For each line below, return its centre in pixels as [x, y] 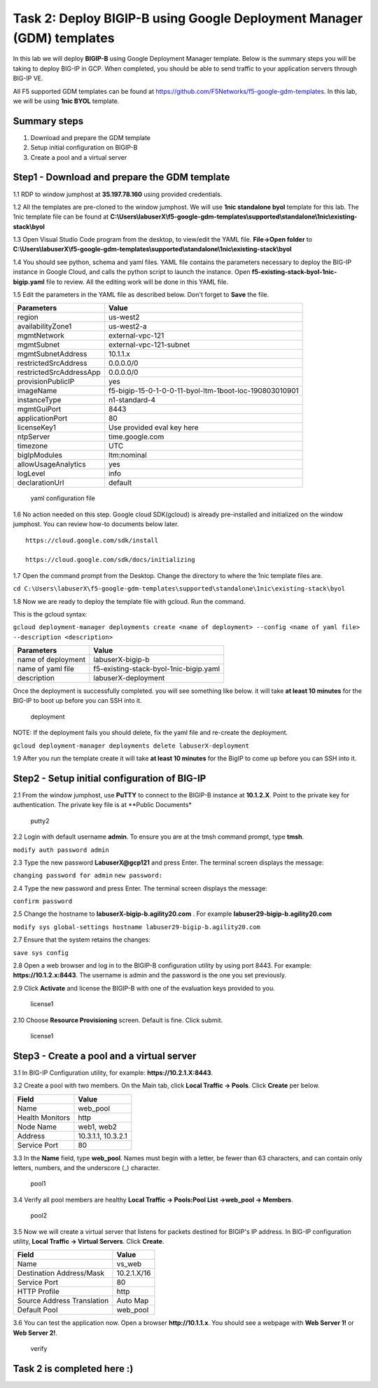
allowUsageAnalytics [52, 465]
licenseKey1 [36, 427]
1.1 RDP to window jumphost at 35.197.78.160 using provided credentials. [118, 194]
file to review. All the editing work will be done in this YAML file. [137, 282]
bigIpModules [40, 455]
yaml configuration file [63, 498]
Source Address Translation [63, 1301]
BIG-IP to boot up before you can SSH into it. [78, 701]
